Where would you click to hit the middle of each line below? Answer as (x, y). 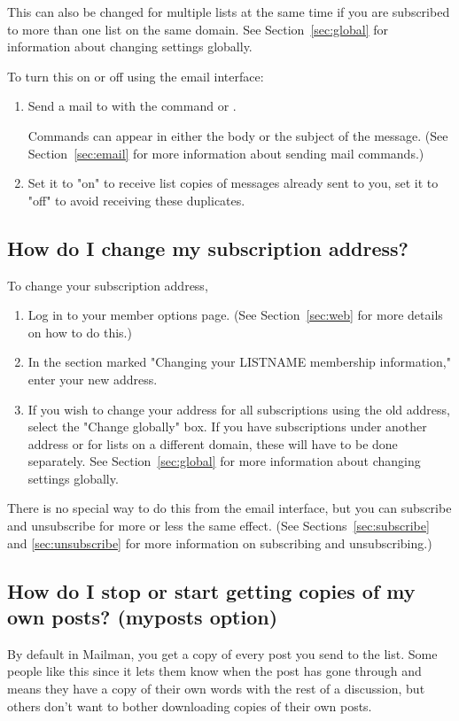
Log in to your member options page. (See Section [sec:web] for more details (235, 315)
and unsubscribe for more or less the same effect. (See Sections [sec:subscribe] (218, 526)
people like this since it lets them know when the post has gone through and (214, 671)
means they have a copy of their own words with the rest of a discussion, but (216, 689)
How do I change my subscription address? (208, 248)
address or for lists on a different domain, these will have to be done (213, 443)
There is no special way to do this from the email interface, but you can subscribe (229, 508)
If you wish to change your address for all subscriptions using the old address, (239, 409)
